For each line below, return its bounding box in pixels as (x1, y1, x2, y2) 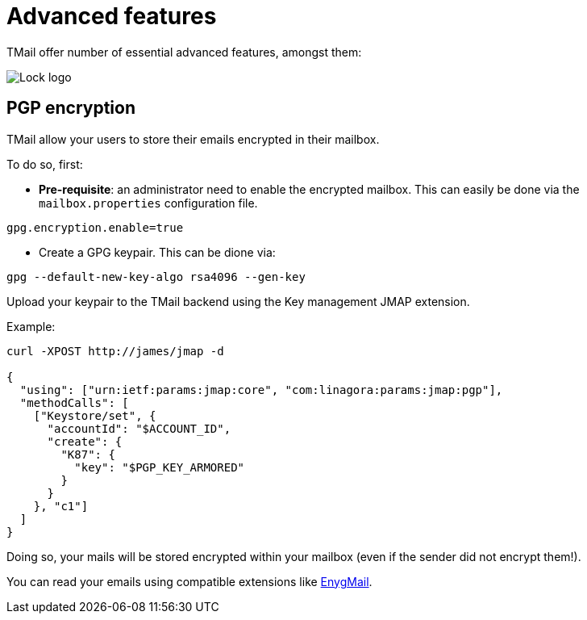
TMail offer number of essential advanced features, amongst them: (6, 44, 362, 59)
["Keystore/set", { (33, 408, 156, 422)
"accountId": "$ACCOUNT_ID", (47, 421, 231, 435)
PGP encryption (6, 98, 135, 119)
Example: (6, 319, 56, 333)
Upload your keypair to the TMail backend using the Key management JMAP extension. (6, 294, 470, 308)
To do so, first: (6, 157, 83, 171)
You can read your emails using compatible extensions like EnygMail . (6, 574, 373, 589)
